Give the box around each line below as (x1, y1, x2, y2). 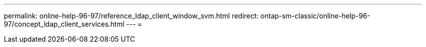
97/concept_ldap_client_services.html (4, 20, 124, 28)
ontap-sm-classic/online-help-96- (260, 12, 371, 20)
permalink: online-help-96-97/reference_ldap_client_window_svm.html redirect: (4, 12, 259, 20)
